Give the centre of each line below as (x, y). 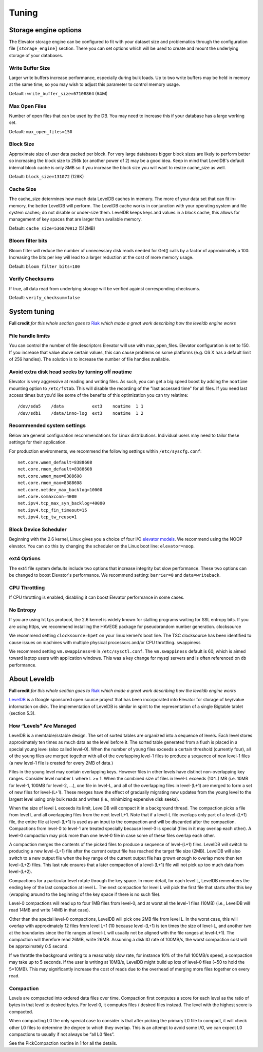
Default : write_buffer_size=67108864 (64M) (58, 93)
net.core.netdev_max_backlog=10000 (60, 490)
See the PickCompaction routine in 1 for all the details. (63, 1043)
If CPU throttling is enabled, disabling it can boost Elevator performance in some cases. (97, 597)
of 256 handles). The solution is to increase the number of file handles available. (90, 359)
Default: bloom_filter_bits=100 (45, 266)
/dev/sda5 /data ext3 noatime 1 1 (81, 406)
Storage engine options (45, 30)
